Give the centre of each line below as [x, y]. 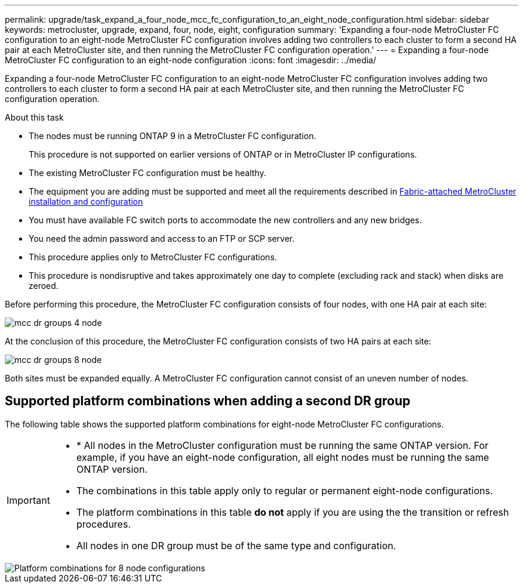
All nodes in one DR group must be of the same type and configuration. [236, 545]
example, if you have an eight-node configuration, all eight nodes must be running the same [283, 457]
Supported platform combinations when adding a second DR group [208, 401]
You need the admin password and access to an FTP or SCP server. [162, 238]
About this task [34, 117]
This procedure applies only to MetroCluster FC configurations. [153, 257]
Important [28, 500]
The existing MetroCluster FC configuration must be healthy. [147, 173]
